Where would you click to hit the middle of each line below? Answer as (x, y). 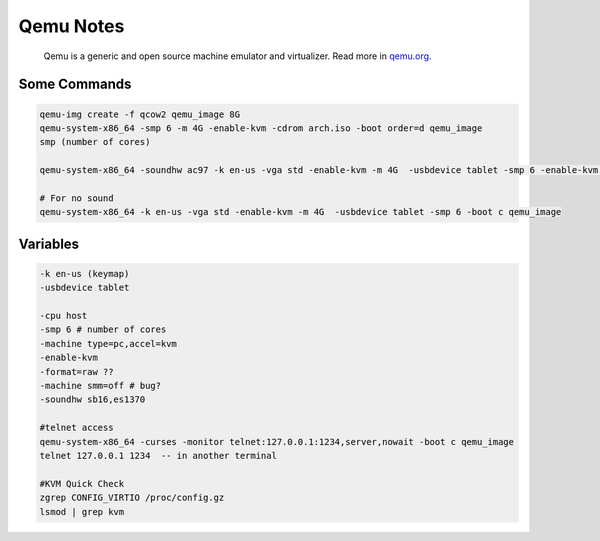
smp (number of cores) (95, 142)
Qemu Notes (71, 26)
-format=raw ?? (76, 371)
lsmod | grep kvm (82, 511)
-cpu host (63, 316)
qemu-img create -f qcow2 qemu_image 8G (139, 114)
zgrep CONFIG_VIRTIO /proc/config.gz (132, 498)
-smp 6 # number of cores (103, 329)
